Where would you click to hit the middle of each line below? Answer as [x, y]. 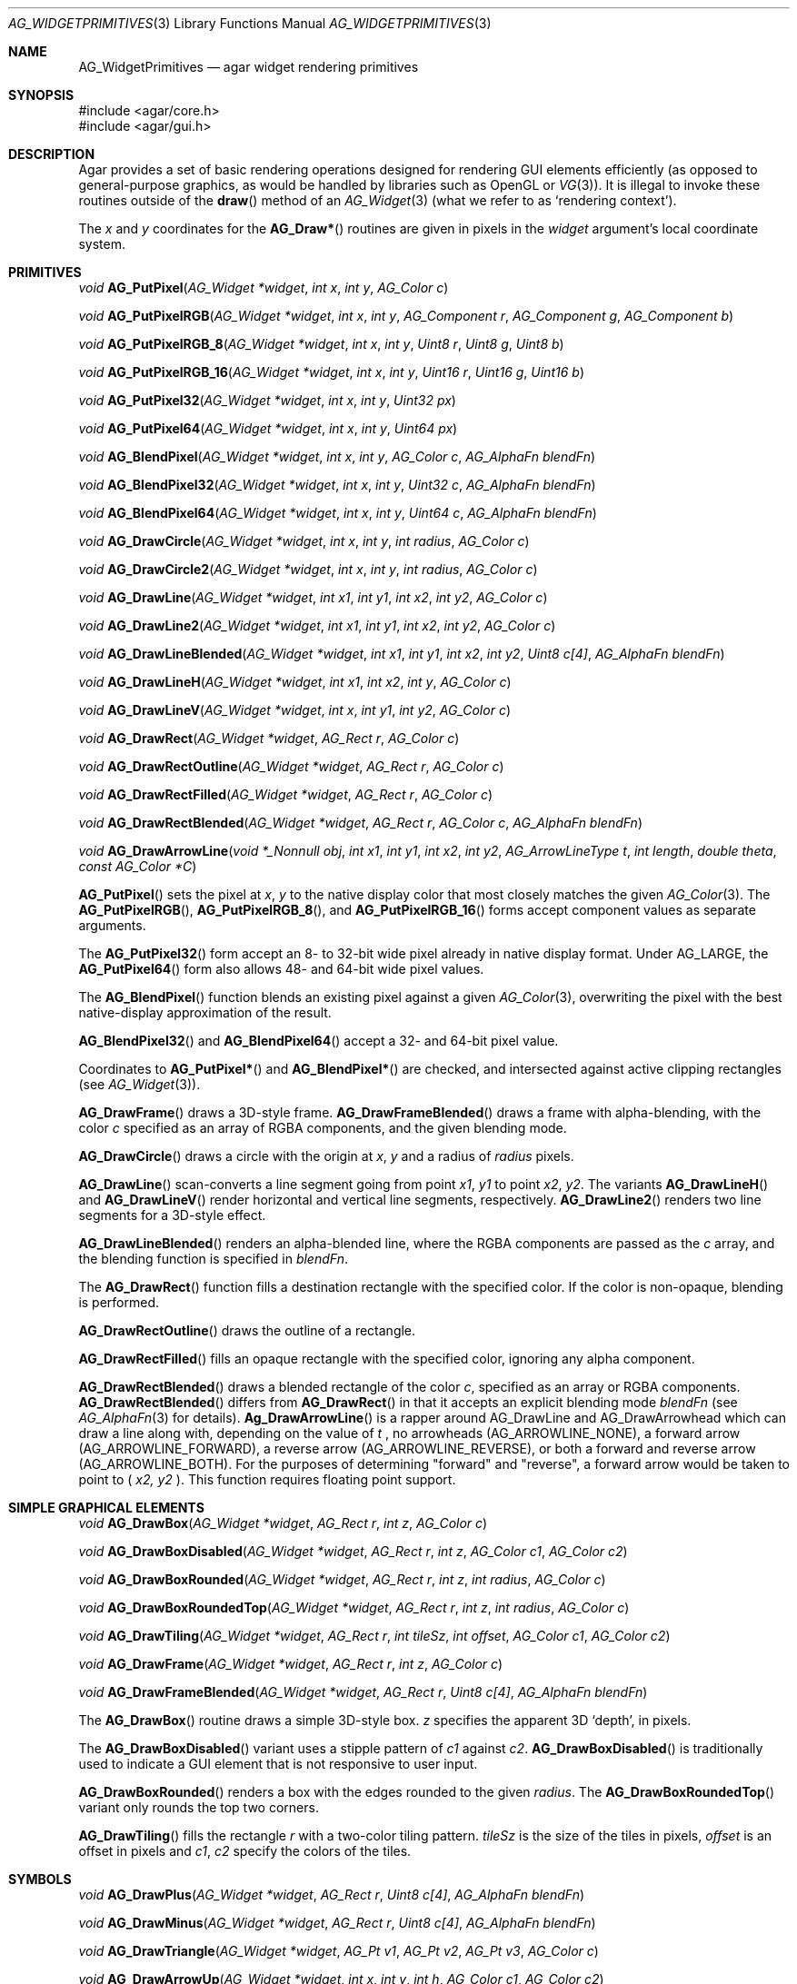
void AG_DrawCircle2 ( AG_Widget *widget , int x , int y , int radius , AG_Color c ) [308, 569]
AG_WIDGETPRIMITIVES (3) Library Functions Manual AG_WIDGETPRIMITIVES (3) [250, 23]
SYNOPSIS [41, 95]
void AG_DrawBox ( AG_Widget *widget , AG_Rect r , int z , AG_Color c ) [283, 1523]
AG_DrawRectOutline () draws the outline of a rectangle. [247, 1330]
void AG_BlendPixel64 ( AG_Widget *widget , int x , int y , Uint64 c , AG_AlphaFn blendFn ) [338, 513]
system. [102, 244]
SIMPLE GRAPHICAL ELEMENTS [106, 1508]
